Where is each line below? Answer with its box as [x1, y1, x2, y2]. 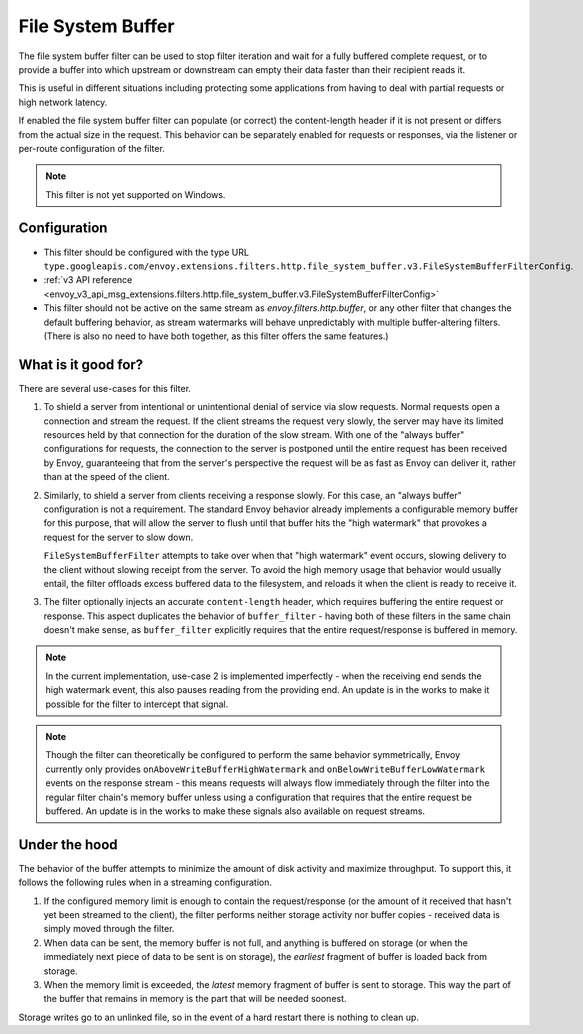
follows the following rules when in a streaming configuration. [18, 876, 273, 889]
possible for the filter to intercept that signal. [45, 698, 229, 710]
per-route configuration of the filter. [18, 142, 165, 154]
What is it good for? [18, 356, 144, 373]
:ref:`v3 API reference [43, 274, 133, 286]
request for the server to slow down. [43, 531, 194, 543]
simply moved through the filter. [43, 923, 175, 935]
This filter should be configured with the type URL [43, 246, 250, 258]
